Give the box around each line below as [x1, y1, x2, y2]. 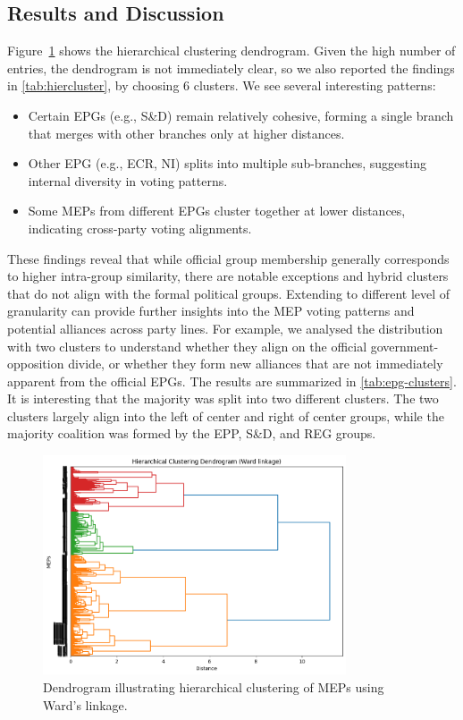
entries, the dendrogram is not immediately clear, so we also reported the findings [7, 58, 455, 77]
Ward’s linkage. [43, 695, 128, 714]
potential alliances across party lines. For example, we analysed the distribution [7, 318, 443, 337]
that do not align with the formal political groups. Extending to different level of [7, 284, 450, 302]
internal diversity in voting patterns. [28, 171, 228, 190]
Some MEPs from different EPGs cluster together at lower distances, [28, 201, 406, 220]
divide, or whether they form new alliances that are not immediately [68, 354, 443, 373]
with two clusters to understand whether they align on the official [7, 336, 367, 355]
